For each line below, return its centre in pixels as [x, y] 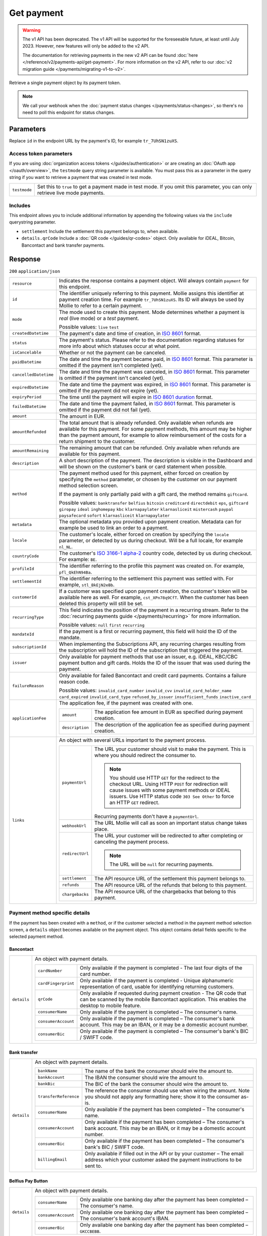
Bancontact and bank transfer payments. [63, 245]
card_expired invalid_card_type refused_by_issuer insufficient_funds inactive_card [155, 697]
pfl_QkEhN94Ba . [76, 572]
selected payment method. [36, 936]
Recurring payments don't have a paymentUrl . [146, 816]
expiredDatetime [30, 387]
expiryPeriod [27, 397]
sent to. [93, 1166]
